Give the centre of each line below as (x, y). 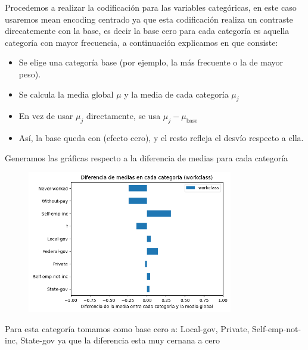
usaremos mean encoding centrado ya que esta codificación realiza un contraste (149, 19)
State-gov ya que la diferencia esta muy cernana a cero (120, 340)
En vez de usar (46, 116)
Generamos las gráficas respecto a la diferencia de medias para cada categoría (147, 157)
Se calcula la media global (66, 94)
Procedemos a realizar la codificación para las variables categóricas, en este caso (151, 7)
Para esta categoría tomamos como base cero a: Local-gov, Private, (127, 328)
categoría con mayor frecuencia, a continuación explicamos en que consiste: (141, 42)
